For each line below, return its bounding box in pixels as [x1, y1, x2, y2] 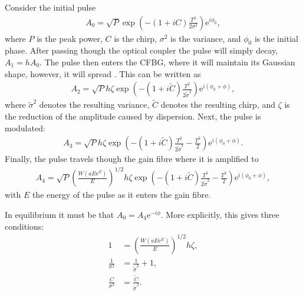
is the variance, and [170, 32, 241, 44]
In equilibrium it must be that [5, 208, 114, 220]
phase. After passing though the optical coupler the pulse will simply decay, [5, 44, 278, 57]
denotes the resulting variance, [39, 98, 150, 111]
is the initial [254, 32, 298, 44]
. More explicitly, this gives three [160, 208, 279, 220]
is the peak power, [37, 32, 103, 44]
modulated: [5, 121, 45, 134]
